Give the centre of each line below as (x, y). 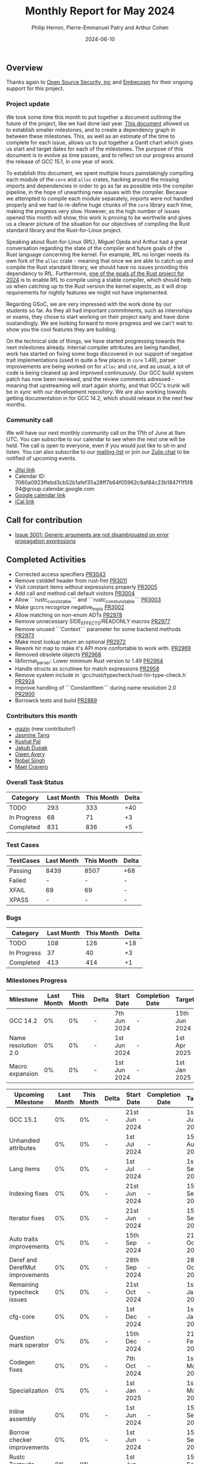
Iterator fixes (27, 1218)
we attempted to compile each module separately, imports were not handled (100, 198)
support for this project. (35, 88)
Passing (20, 871)
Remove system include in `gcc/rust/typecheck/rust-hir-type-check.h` (101, 675)
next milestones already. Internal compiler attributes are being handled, (93, 347)
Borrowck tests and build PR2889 (56, 700)
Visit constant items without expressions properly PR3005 (86, 587)
